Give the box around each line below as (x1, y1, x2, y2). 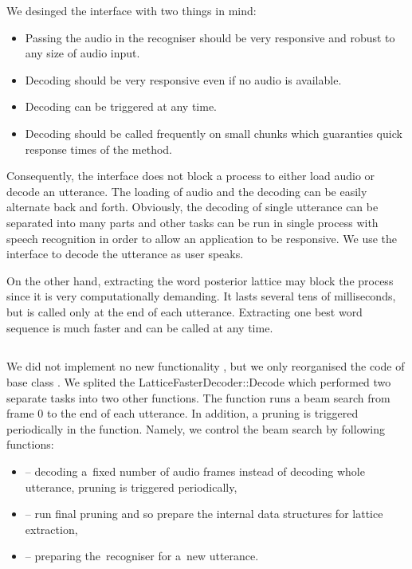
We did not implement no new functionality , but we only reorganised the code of (6, 358, 405, 375)
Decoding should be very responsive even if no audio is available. (25, 71, 342, 88)
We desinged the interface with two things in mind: (6, 2, 257, 18)
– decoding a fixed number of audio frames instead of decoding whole (25, 463, 365, 480)
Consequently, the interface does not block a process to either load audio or (6, 167, 375, 184)
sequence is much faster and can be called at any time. (6, 319, 273, 336)
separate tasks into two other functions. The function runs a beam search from (6, 389, 390, 406)
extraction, (25, 520, 78, 537)
